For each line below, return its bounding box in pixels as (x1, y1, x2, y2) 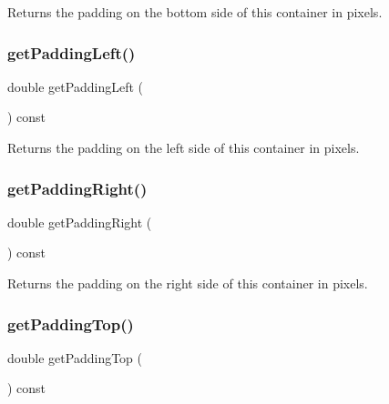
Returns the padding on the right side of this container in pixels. (7, 274, 368, 292)
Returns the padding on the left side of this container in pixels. (7, 138, 360, 157)
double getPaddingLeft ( (7, 76, 143, 96)
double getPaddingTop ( (7, 348, 143, 367)
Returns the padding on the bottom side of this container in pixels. (7, 3, 383, 21)
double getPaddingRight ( (7, 212, 152, 231)
